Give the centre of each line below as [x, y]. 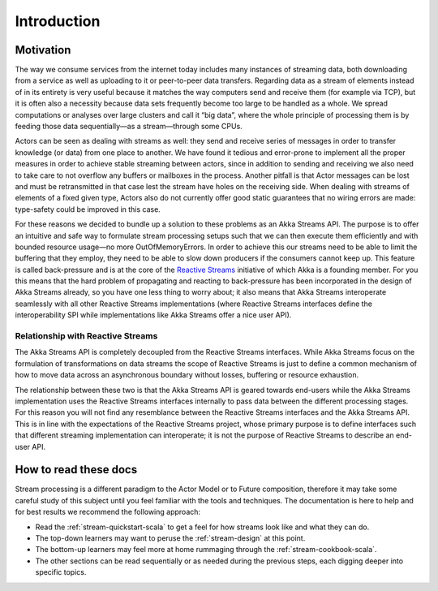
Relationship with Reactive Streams [86, 336]
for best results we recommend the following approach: [108, 512]
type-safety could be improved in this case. [88, 209]
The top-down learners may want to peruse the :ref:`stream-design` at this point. [170, 538]
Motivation [43, 50]
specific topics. [61, 572]
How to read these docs [76, 470]
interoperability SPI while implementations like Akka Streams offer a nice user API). [153, 315]
